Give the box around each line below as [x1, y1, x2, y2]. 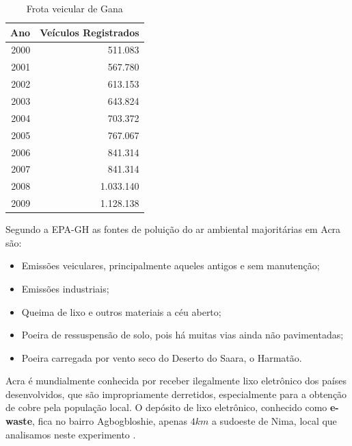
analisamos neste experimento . [5, 427, 136, 441]
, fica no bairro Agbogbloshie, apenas [32, 414, 187, 428]
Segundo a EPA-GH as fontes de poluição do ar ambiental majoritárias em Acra [5, 222, 341, 236]
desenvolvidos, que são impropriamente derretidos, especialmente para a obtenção [5, 386, 347, 401]
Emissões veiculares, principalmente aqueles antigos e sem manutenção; [21, 258, 320, 273]
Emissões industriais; [21, 281, 109, 295]
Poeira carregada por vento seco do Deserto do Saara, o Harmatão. [21, 350, 302, 364]
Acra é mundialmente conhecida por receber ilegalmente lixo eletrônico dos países [5, 373, 347, 388]
